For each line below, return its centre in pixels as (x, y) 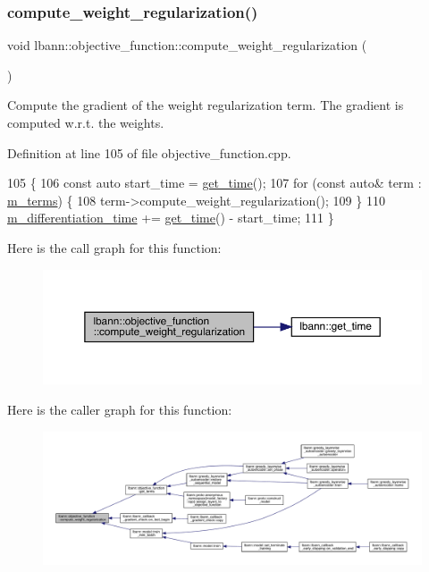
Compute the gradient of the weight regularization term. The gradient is (206, 105)
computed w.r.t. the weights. (86, 122)
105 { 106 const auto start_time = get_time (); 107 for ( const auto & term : (214, 183)
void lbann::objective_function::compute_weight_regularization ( (187, 45)
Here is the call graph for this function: (114, 247)
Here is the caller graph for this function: (120, 410)
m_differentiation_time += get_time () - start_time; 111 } (171, 218)
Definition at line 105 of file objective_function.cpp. (149, 152)
